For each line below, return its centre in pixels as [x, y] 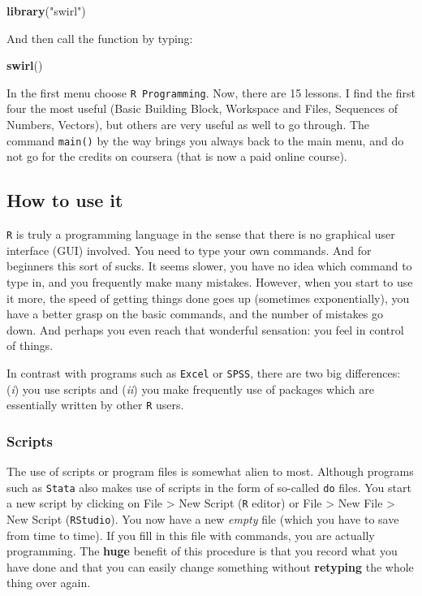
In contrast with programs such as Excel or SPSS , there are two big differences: [204, 372]
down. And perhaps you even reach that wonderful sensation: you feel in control [205, 329]
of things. [30, 346]
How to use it [65, 200]
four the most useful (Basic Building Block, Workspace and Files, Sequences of [202, 108]
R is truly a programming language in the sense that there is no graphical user [201, 234]
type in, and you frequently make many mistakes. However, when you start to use [210, 281]
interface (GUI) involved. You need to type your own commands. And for [189, 250]
